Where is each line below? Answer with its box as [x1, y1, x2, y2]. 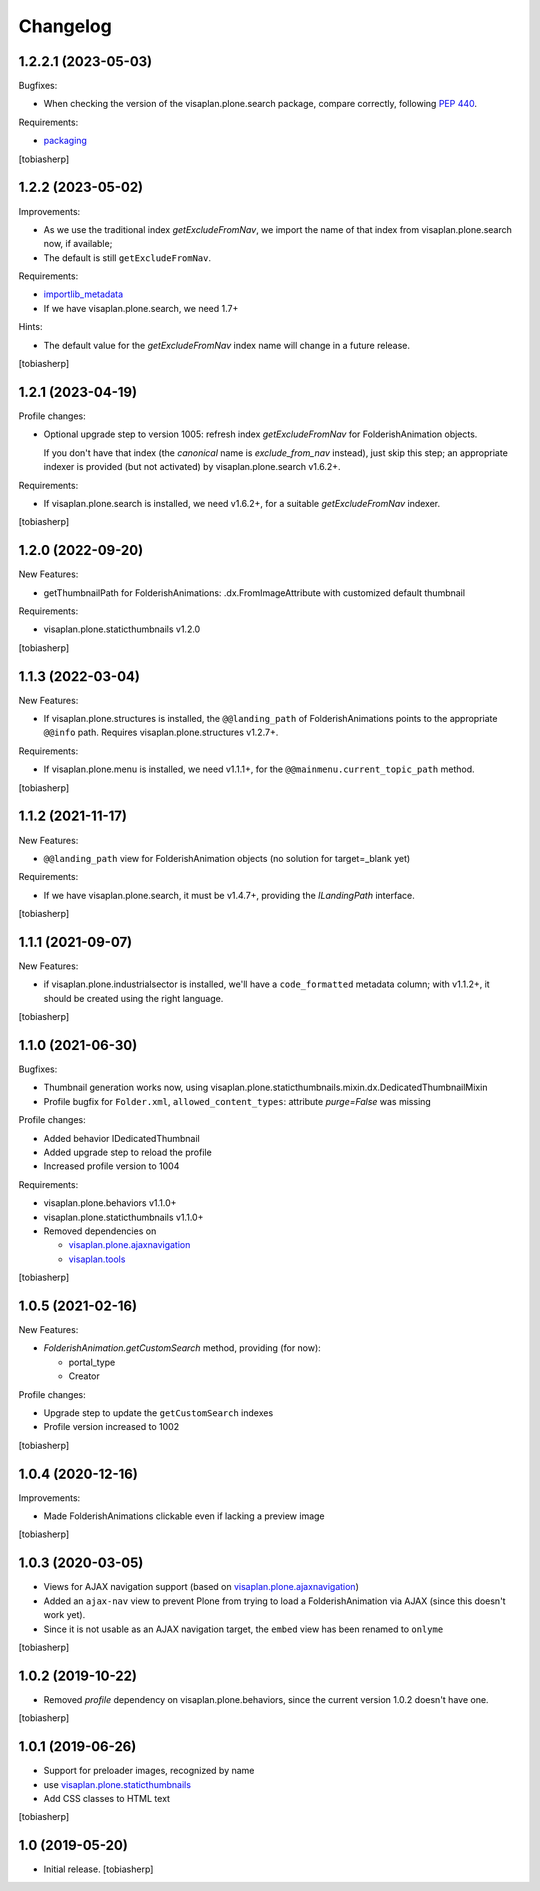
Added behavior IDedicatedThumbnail [43, 1132, 200, 1144]
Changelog [18, 15, 112, 37]
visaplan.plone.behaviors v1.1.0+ [43, 1197, 177, 1209]
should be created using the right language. [43, 992, 224, 1004]
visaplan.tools [68, 1253, 126, 1265]
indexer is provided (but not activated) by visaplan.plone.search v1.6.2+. [43, 461, 341, 473]
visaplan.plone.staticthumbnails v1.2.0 [43, 623, 201, 635]
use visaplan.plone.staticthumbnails [43, 1778, 192, 1790]
